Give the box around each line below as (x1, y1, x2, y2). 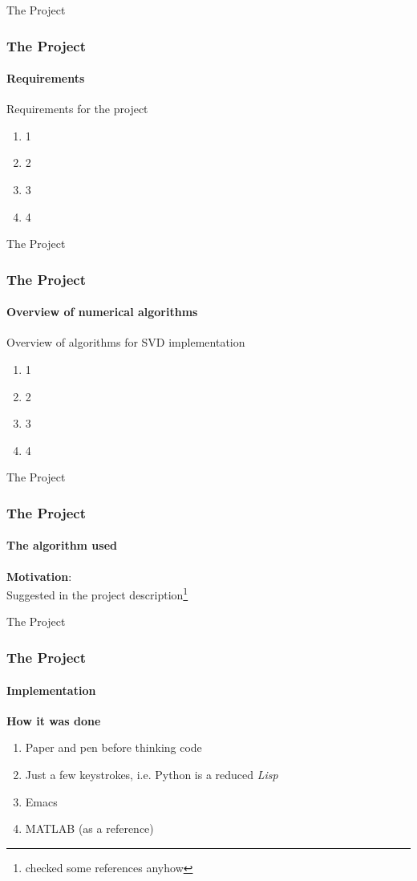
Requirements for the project (6, 100, 148, 117)
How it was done (6, 712, 101, 729)
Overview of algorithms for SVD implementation (6, 334, 245, 351)
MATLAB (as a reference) (25, 820, 154, 837)
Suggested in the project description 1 (6, 584, 188, 603)
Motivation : (6, 567, 72, 584)
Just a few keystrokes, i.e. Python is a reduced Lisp (25, 765, 278, 782)
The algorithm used (6, 537, 117, 554)
